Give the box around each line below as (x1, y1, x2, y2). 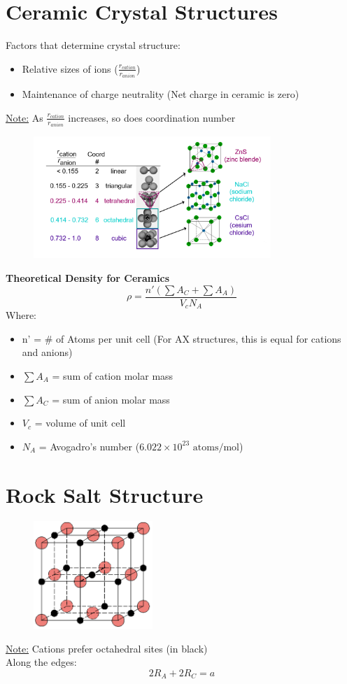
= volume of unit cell (34, 415, 126, 430)
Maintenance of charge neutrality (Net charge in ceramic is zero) (22, 87, 299, 101)
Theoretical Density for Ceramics (6, 271, 170, 285)
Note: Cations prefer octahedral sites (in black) (6, 641, 208, 655)
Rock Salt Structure (6, 480, 204, 508)
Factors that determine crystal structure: (6, 38, 180, 52)
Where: (6, 308, 36, 322)
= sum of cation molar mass (52, 368, 173, 383)
